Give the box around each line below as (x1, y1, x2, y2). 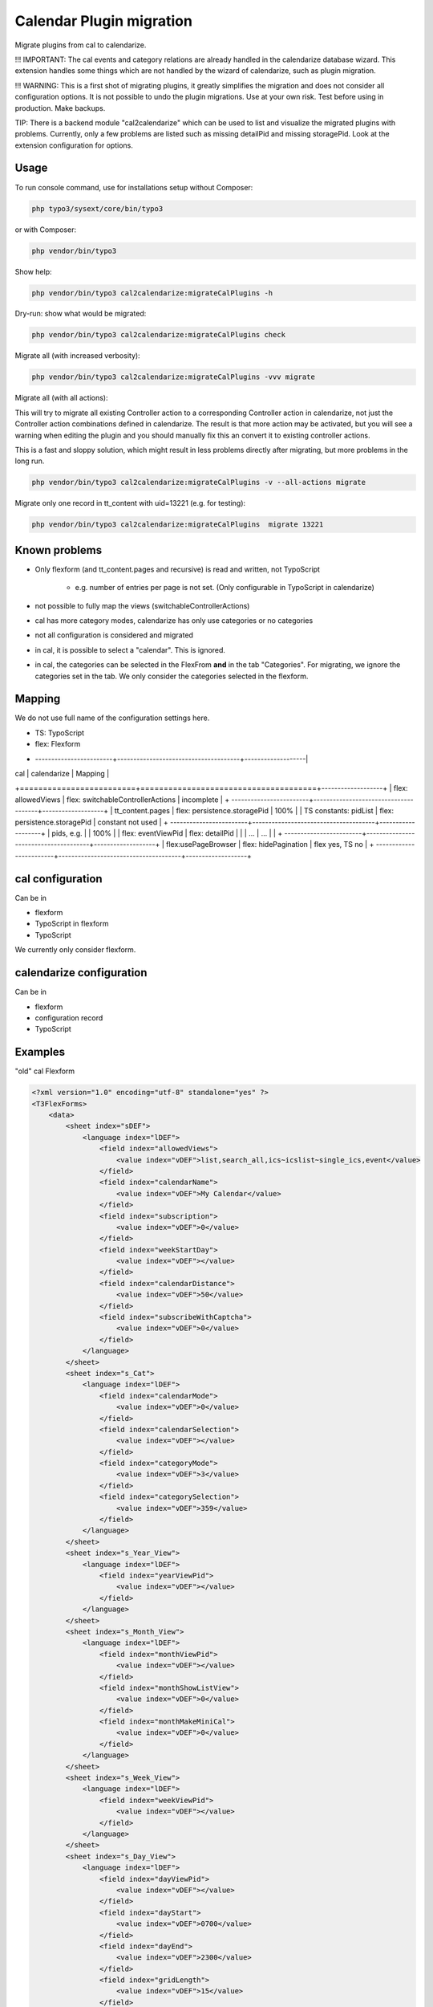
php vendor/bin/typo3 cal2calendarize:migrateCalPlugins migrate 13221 (31, 520, 324, 529)
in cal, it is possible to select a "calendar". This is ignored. (34, 645, 226, 654)
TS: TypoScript (34, 727, 84, 738)
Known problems (14, 543, 103, 557)
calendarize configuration (14, 966, 148, 979)
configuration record (34, 1012, 103, 1023)
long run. (14, 456, 45, 466)
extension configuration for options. (14, 140, 134, 150)
